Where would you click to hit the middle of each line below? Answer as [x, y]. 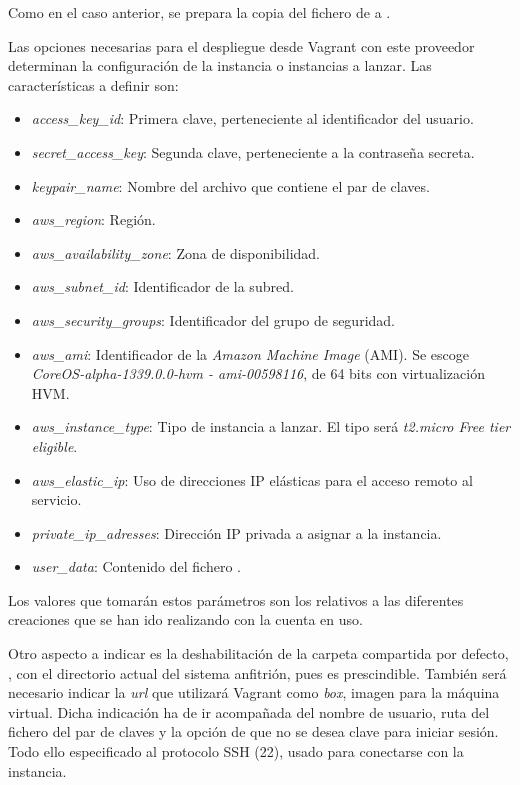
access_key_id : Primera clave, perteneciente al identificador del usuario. [252, 118]
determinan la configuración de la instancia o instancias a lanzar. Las [220, 65]
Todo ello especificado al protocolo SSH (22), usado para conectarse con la [236, 751]
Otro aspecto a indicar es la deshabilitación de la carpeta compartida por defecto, [258, 653]
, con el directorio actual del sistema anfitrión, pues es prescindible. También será [257, 672]
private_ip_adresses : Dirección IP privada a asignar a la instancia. [236, 532]
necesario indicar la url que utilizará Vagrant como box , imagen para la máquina [254, 692]
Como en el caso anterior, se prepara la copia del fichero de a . [199, 12]
